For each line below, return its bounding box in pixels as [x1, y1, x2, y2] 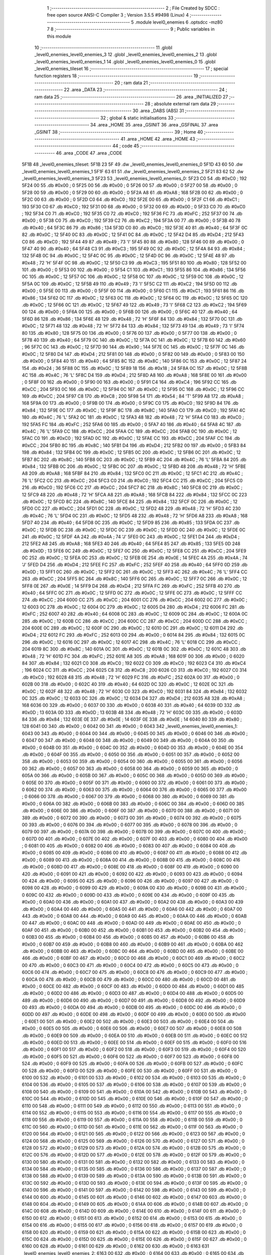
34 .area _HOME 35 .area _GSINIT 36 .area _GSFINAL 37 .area [90, 122, 218, 128]
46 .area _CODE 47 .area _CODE [56, 150, 122, 156]
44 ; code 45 [112, 143, 140, 149]
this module [47, 33, 71, 39]
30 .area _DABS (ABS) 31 [132, 108, 184, 114]
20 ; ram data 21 [114, 79, 148, 85]
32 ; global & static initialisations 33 [100, 114, 174, 120]
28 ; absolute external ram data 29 [145, 101, 216, 107]
